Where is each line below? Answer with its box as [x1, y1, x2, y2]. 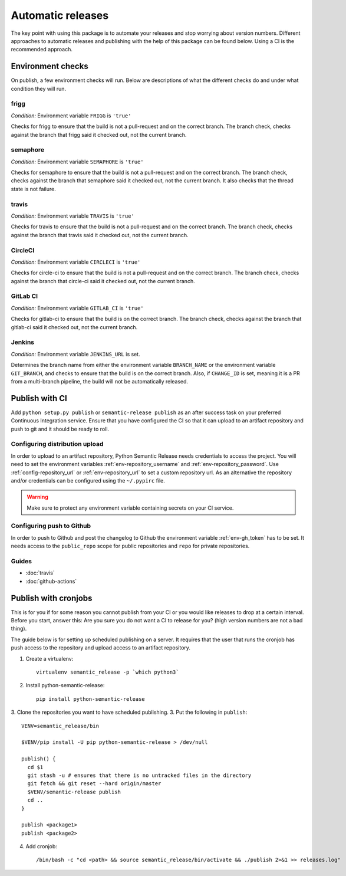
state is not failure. [11, 185, 56, 192]
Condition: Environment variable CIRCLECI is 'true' [11, 258, 141, 265]
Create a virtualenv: [25, 655, 74, 662]
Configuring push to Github [11, 522, 91, 530]
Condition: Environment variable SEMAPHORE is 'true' [11, 158, 144, 165]
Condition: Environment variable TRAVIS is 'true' [11, 212, 135, 219]
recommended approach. [11, 46, 73, 53]
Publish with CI [11, 393, 67, 403]
